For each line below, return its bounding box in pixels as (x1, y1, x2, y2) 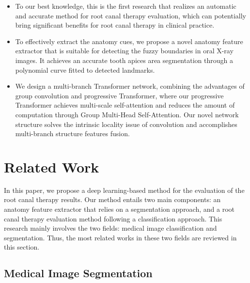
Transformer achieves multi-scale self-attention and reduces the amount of (15, 100, 235, 110)
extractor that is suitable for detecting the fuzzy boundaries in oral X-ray (15, 46, 234, 56)
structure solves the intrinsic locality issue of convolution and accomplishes (15, 119, 237, 129)
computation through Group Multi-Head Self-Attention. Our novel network (15, 109, 239, 119)
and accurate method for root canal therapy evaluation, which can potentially (15, 10, 246, 20)
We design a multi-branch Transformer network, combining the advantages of (15, 81, 245, 91)
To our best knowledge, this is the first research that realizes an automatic (15, 1, 236, 11)
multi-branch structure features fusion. (15, 128, 130, 139)
